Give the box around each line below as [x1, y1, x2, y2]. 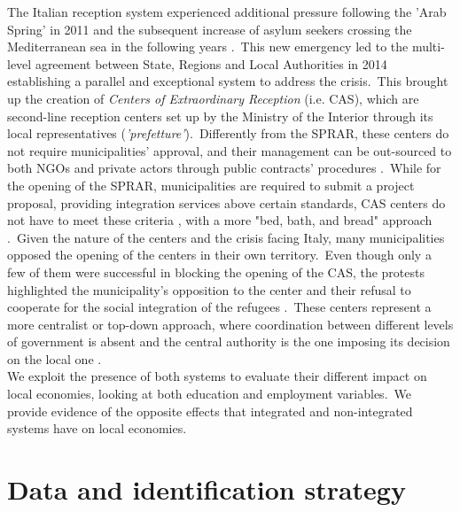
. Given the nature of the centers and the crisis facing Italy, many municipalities [7, 228, 445, 246]
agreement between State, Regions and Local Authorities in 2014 [35, 54, 387, 73]
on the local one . [7, 349, 102, 368]
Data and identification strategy [7, 471, 406, 508]
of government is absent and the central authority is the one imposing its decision [7, 332, 450, 351]
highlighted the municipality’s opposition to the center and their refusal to [7, 280, 411, 299]
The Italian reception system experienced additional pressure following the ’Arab [7, 3, 447, 20]
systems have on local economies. [7, 419, 187, 438]
